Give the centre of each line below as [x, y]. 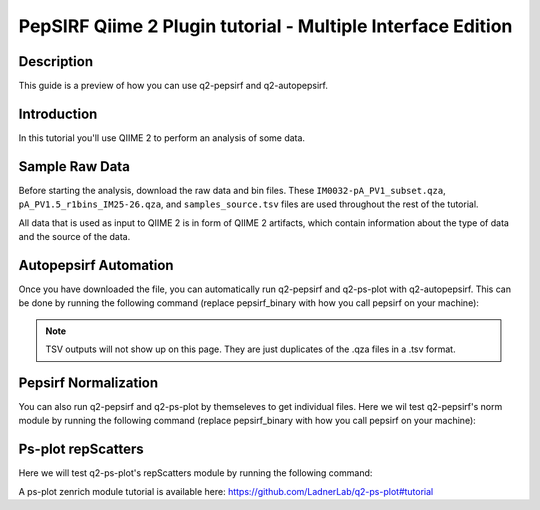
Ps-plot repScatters [81, 449]
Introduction [58, 113]
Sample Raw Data [74, 166]
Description [56, 61]
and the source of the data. [74, 237]
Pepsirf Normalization [88, 382]
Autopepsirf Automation [96, 265]
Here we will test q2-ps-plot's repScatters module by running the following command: [195, 473]
